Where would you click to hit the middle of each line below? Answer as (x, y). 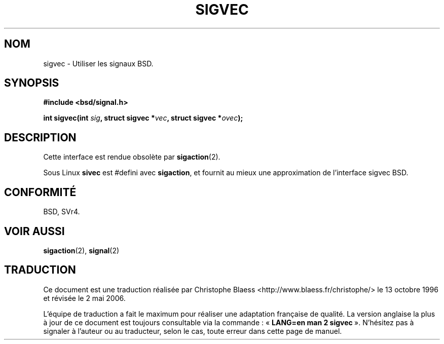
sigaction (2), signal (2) (81, 250)
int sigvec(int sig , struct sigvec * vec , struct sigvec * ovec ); (143, 118)
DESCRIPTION (40, 137)
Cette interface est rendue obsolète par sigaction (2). (132, 157)
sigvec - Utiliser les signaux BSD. (98, 63)
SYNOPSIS (32, 83)
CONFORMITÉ (40, 192)
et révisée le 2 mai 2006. (84, 298)
